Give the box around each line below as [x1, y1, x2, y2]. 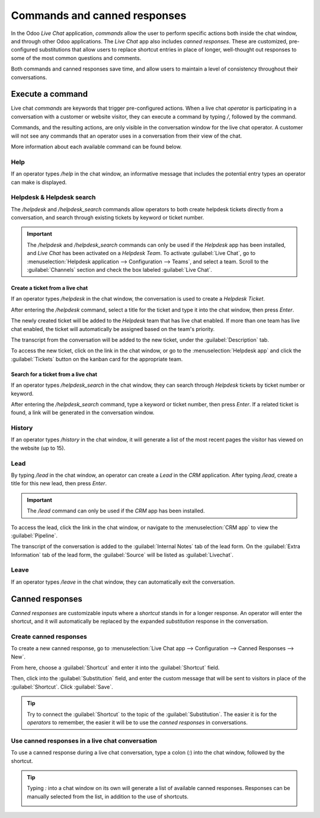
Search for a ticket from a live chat [11, 371, 98, 378]
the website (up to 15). [11, 444, 66, 451]
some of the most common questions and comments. [11, 54, 142, 62]
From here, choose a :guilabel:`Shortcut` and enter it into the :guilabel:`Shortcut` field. [11, 664, 220, 671]
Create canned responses [11, 632, 87, 641]
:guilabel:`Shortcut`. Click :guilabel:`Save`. [11, 683, 113, 690]
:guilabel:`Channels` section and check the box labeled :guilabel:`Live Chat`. [27, 266, 213, 273]
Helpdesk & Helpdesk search [11, 193, 96, 202]
